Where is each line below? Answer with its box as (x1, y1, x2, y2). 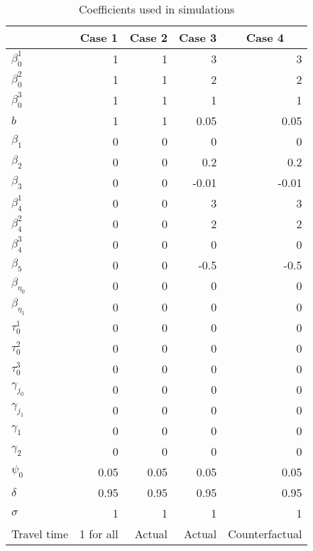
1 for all (79, 525, 119, 542)
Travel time (11, 525, 69, 542)
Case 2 (129, 29, 168, 46)
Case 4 (246, 29, 284, 46)
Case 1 (79, 29, 119, 46)
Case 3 (179, 29, 217, 46)
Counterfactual (228, 525, 302, 542)
